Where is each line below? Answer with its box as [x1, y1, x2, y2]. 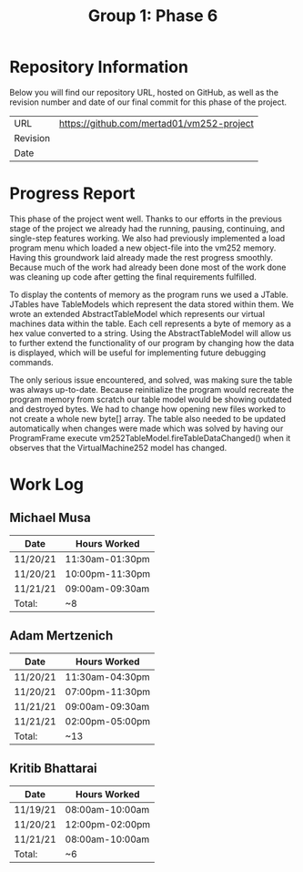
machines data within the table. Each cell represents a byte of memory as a [9, 318, 291, 329]
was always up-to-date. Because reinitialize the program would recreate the [9, 384, 294, 395]
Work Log [9, 475, 85, 495]
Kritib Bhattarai [9, 761, 97, 776]
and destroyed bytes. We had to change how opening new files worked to [9, 403, 287, 415]
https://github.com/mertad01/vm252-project [58, 117, 255, 129]
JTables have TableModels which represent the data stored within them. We [9, 298, 294, 310]
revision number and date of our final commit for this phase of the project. [9, 97, 287, 108]
